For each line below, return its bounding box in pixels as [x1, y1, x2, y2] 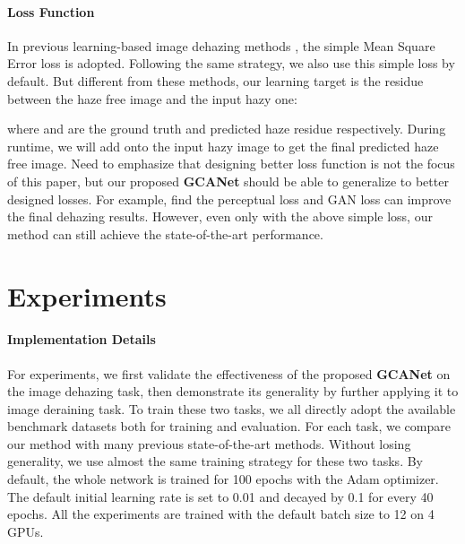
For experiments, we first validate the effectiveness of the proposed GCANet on [7, 364, 451, 383]
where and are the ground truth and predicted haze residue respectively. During [7, 119, 446, 138]
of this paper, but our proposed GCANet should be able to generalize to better [7, 171, 449, 190]
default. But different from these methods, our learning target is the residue [7, 71, 424, 90]
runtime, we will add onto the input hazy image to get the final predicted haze [7, 136, 439, 155]
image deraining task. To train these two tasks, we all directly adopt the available [7, 399, 456, 418]
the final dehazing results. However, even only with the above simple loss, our [7, 207, 433, 226]
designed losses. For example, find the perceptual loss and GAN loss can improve [7, 189, 452, 208]
